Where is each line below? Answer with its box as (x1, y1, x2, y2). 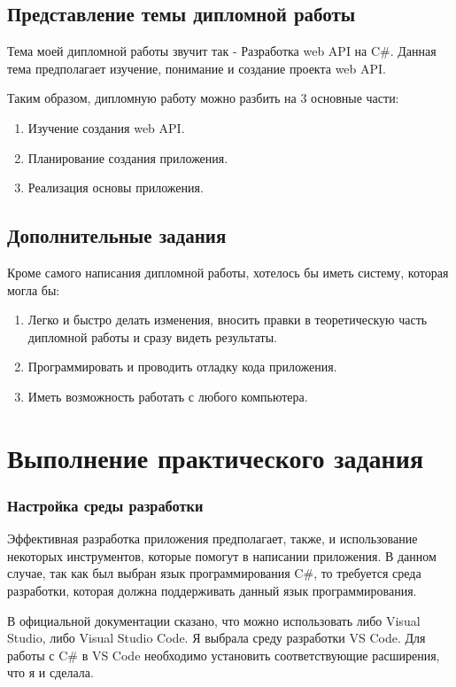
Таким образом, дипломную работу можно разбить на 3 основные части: (7, 89, 399, 107)
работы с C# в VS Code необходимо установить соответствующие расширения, (7, 645, 440, 664)
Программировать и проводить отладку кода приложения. (27, 357, 337, 376)
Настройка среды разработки (7, 494, 204, 516)
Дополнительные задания (7, 222, 227, 249)
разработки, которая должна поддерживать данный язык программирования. (7, 581, 417, 599)
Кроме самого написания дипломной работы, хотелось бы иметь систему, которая (7, 262, 449, 281)
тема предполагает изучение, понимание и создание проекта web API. (7, 59, 386, 77)
